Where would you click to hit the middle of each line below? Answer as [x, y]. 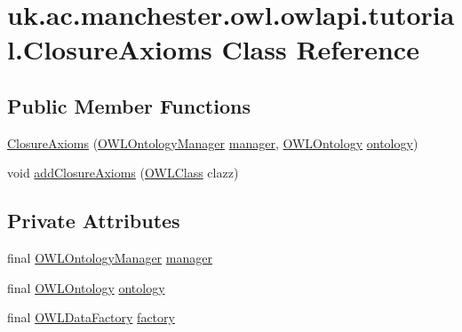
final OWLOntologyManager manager [110, 258]
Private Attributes [94, 221]
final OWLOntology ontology [86, 287]
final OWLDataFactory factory [91, 317]
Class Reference [320, 49]
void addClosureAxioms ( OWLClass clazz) [123, 173]
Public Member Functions [129, 105]
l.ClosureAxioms [110, 49]
